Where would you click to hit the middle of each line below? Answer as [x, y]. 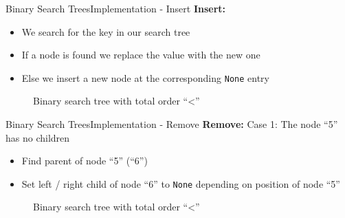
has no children [38, 137]
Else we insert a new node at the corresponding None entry [145, 77]
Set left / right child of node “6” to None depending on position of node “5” [181, 183]
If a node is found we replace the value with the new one [141, 55]
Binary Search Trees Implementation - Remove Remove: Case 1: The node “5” [172, 124]
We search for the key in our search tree [106, 31]
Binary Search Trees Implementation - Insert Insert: [116, 8]
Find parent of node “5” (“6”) [85, 161]
